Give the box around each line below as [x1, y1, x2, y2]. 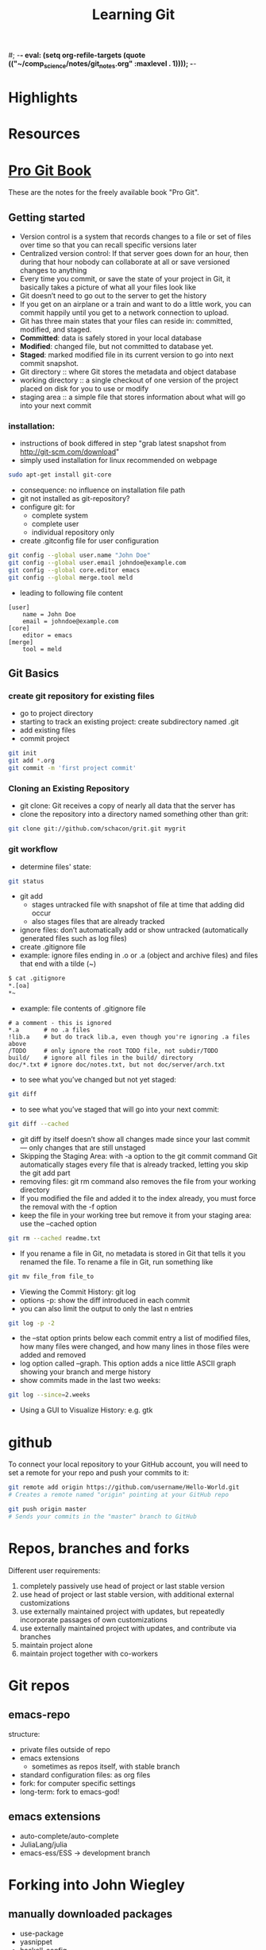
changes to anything [19, 266, 87, 275]
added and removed [19, 1350, 87, 1360]
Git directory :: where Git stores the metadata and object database [19, 367, 237, 377]
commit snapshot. [19, 359, 79, 368]
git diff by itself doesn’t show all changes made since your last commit [19, 1134, 250, 1144]
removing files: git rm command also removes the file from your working [19, 1176, 256, 1186]
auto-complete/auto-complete [19, 1831, 119, 1840]
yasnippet [19, 1936, 53, 1946]
